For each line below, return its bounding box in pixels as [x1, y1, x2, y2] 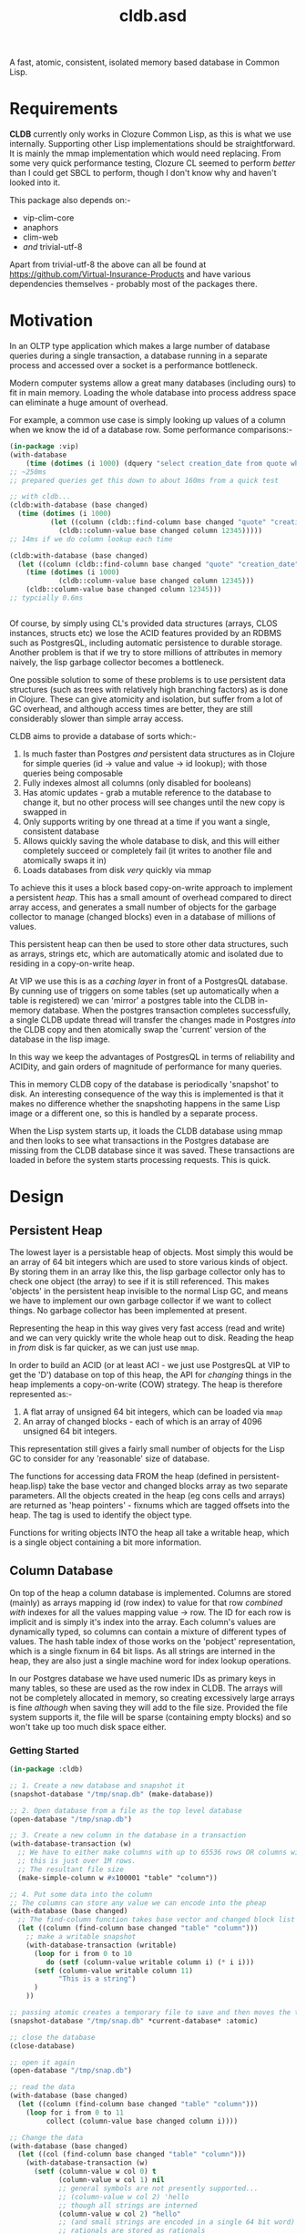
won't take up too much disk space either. [9, 1721, 167, 1732]
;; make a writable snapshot [25, 1932, 137, 1941]
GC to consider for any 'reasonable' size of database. [9, 1453, 210, 1464]
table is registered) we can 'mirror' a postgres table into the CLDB [9, 994, 257, 1005]
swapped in [22, 806, 66, 817]
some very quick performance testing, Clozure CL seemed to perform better [9, 158, 296, 169]
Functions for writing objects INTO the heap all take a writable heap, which [9, 1527, 290, 1538]
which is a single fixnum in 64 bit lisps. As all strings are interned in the [9, 1645, 276, 1656]
